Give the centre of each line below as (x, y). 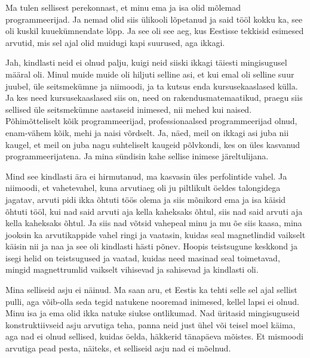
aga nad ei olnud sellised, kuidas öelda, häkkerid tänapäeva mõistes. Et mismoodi (154, 336)
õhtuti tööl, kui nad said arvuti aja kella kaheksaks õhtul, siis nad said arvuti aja (154, 211)
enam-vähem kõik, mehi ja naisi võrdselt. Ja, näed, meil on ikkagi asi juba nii (147, 132)
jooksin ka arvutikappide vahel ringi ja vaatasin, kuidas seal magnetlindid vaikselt (156, 234)
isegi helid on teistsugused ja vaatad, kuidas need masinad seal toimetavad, (143, 257)
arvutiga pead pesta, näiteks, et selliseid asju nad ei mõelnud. (118, 348)
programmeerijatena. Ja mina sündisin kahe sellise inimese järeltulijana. (137, 156)
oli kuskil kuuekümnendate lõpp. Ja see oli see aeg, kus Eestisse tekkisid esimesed (155, 31)
